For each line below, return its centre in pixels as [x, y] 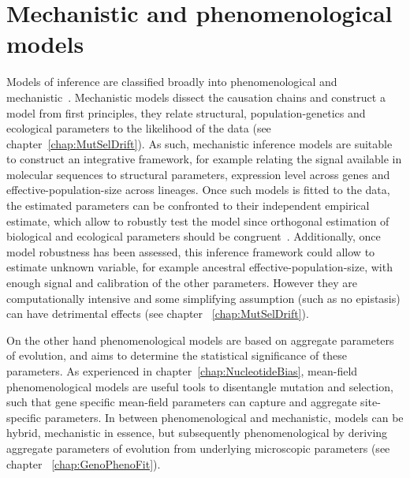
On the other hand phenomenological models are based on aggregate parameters [200, 340]
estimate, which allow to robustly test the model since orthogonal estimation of [198, 220]
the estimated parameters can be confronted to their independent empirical [188, 205]
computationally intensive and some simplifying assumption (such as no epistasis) [203, 298]
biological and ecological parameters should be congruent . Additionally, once [194, 236]
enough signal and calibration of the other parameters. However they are [182, 283]
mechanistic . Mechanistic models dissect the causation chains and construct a [196, 97]
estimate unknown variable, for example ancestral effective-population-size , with [199, 267]
